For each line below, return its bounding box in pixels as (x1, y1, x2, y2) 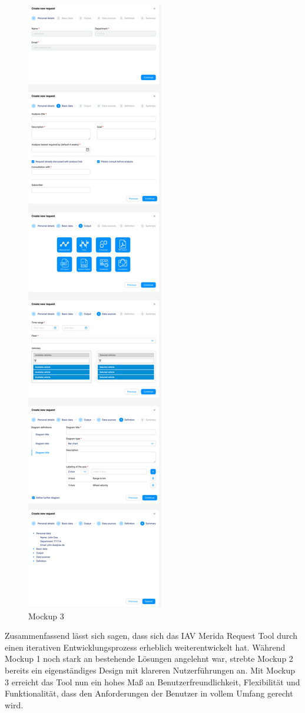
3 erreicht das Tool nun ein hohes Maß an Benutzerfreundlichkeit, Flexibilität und (5, 675, 300, 688)
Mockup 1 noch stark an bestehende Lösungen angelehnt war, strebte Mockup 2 (5, 652, 293, 665)
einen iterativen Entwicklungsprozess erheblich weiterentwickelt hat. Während (5, 641, 286, 653)
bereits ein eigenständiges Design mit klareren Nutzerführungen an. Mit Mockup (5, 664, 296, 676)
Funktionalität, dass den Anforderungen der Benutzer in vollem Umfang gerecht (5, 687, 293, 699)
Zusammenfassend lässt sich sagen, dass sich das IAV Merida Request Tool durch (5, 629, 297, 642)
